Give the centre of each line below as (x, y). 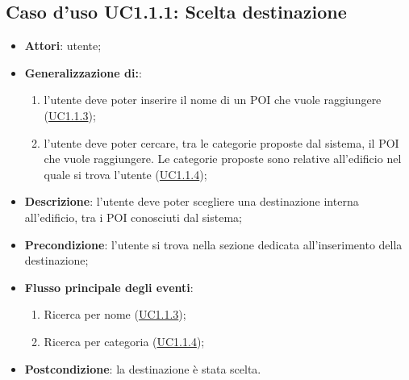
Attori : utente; (63, 46)
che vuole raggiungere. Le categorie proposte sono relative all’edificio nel (223, 159)
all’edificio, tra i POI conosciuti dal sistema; (133, 217)
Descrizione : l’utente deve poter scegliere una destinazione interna (192, 201)
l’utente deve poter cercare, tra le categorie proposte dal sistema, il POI (221, 142)
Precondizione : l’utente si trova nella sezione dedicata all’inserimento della (213, 244)
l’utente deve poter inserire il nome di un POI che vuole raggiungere (213, 100)
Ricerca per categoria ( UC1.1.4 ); (124, 341)
